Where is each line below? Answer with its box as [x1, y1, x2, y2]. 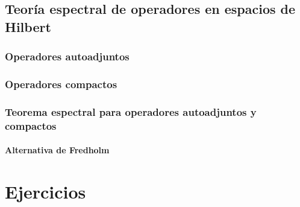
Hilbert [5, 17, 51, 36]
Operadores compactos [5, 76, 117, 91]
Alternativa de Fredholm [5, 144, 110, 156]
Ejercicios [5, 179, 86, 203]
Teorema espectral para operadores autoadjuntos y [5, 104, 257, 119]
